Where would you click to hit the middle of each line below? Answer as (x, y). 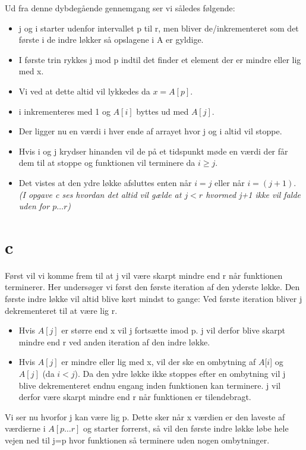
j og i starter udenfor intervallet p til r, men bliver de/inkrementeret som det (159, 28)
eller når (230, 182)
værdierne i (25, 428)
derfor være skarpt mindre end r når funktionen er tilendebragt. (135, 397)
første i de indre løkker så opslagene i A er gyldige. (111, 40)
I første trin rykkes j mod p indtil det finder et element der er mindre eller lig (160, 59)
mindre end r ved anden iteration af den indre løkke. (114, 342)
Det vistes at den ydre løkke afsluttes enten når (105, 182)
